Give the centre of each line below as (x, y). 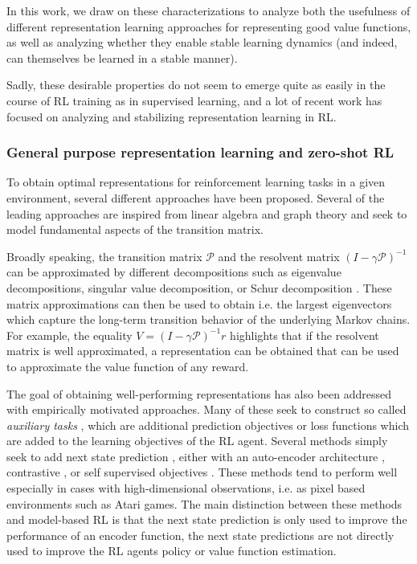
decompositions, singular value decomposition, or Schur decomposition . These (199, 287)
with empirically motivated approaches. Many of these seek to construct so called (206, 409)
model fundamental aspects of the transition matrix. (135, 229)
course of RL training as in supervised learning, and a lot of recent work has (194, 100)
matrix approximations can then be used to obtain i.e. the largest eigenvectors (199, 303)
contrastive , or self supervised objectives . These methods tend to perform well (202, 472)
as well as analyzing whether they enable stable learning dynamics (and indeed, (202, 42)
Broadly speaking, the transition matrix (104, 256)
